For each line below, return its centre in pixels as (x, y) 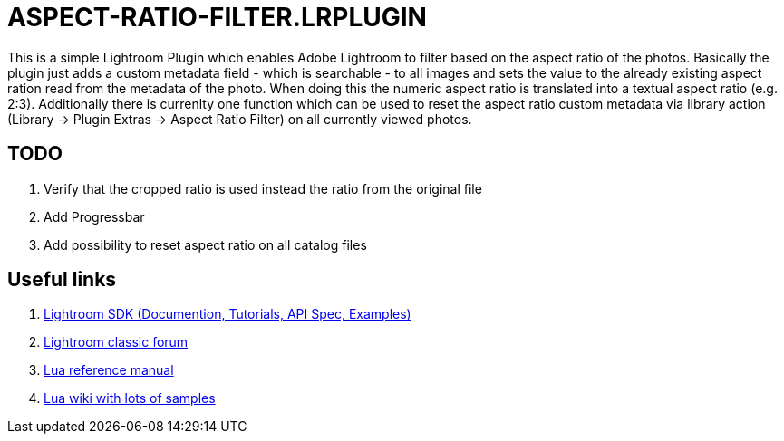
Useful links (62, 280)
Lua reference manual (109, 370)
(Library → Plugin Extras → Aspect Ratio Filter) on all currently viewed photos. (240, 119)
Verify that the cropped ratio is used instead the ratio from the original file (263, 188)
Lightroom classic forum (116, 342)
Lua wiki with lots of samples (130, 398)
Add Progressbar (94, 216)
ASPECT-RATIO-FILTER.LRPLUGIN (217, 17)
